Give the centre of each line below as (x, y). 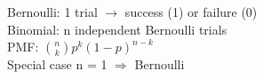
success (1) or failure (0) (191, 12)
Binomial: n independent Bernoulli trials (117, 29)
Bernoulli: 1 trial (52, 12)
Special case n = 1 (57, 64)
